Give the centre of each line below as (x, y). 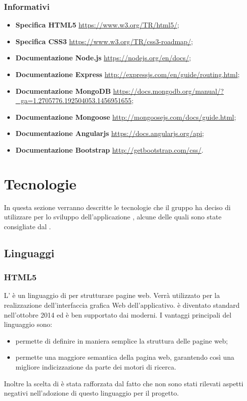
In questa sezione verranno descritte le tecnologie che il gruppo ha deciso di (117, 207)
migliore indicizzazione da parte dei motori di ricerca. (96, 367)
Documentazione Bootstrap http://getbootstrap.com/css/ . (110, 149)
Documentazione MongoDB (63, 91)
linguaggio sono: (28, 324)
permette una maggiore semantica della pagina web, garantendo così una (125, 357)
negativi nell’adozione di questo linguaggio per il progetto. (92, 393)
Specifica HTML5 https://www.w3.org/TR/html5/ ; (97, 25)
